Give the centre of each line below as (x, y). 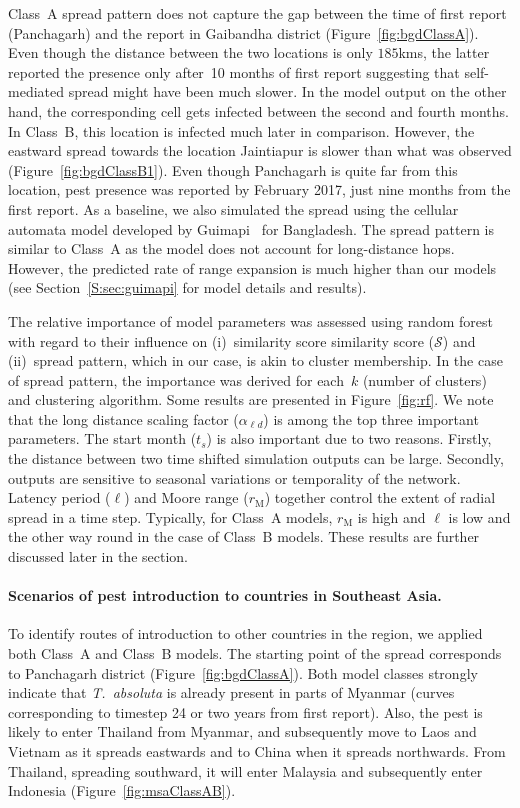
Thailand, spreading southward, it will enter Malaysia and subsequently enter (245, 770)
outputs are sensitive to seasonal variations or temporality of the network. (234, 477)
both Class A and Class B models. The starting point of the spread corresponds (255, 653)
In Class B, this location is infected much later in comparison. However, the (241, 130)
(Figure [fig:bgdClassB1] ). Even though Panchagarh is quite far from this (233, 169)
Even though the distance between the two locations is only (190, 52)
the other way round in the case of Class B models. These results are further (244, 536)
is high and (391, 516)
